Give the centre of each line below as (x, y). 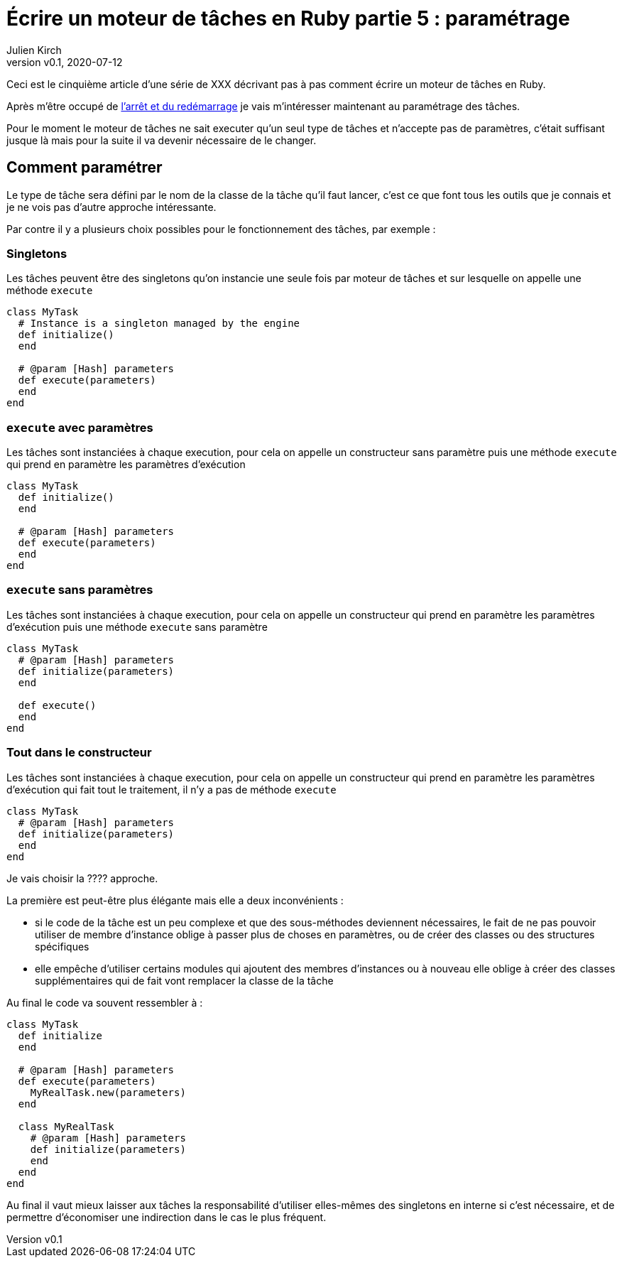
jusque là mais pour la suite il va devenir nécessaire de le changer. (162, 140)
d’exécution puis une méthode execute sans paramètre (137, 627)
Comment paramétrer (84, 168)
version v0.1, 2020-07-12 (65, 62)
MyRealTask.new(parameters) (108, 1092)
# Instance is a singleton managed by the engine (159, 324)
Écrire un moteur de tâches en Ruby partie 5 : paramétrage (288, 18)
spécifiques (62, 946)
